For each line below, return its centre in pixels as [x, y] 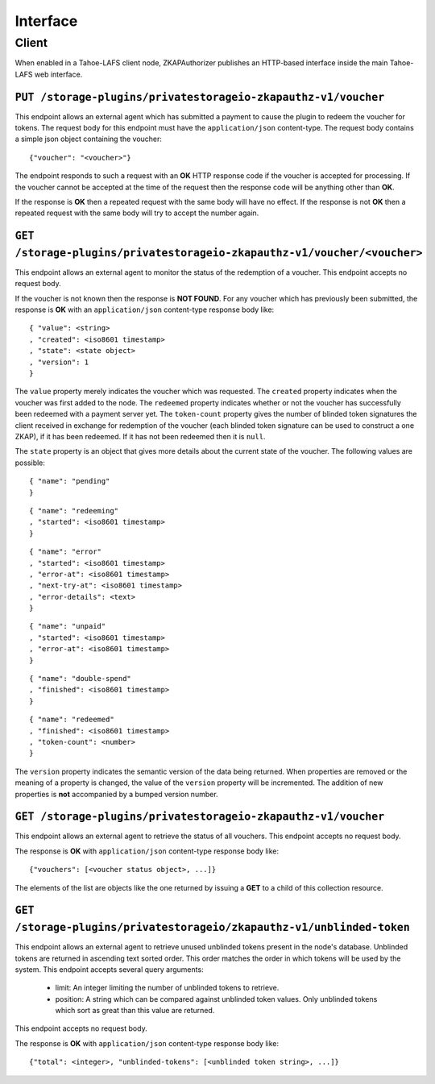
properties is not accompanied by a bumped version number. [116, 794]
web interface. [58, 74]
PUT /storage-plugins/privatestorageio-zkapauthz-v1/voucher [200, 97]
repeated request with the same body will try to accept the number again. [137, 213]
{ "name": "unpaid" [68, 626]
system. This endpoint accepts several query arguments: [110, 969]
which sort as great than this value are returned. [135, 1011]
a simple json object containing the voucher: [89, 139]
